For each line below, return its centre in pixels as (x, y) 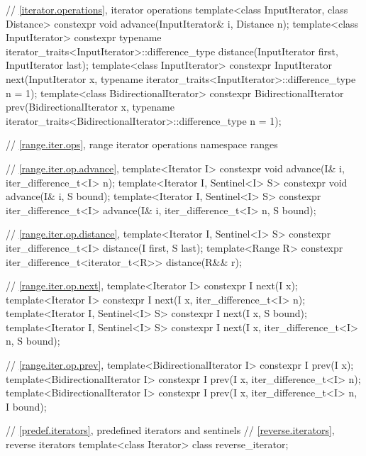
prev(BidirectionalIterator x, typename (90, 107)
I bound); (26, 406)
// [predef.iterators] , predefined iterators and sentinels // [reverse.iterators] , (170, 430)
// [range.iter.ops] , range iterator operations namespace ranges (142, 144)
